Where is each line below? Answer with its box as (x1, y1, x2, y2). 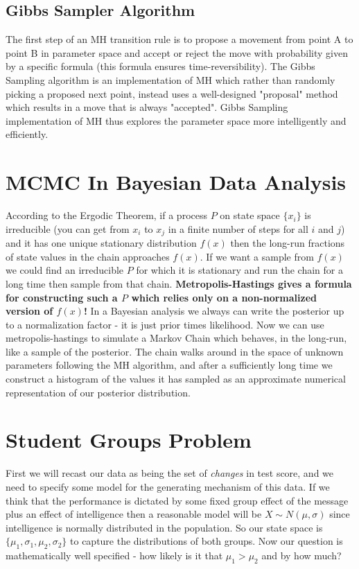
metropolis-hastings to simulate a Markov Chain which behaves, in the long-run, (6, 331, 347, 345)
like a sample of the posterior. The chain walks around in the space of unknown (6, 344, 344, 358)
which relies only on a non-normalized (131, 290, 317, 304)
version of (6, 304, 53, 318)
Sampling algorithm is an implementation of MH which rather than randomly (6, 72, 335, 87)
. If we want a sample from (200, 249, 314, 263)
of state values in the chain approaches (6, 249, 170, 263)
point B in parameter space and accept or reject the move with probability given (6, 45, 348, 60)
